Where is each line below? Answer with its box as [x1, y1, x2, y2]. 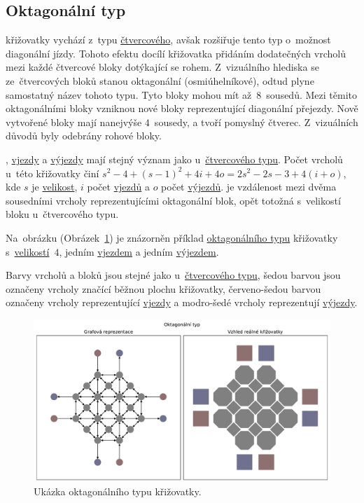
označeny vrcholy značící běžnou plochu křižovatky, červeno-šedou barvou [6, 281, 321, 296]
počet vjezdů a [87, 179, 150, 194]
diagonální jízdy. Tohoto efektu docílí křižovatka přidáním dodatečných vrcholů [6, 46, 346, 60]
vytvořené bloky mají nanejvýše [6, 114, 142, 129]
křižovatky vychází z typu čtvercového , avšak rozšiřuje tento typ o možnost [6, 32, 331, 47]
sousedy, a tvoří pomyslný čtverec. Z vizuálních [154, 114, 358, 129]
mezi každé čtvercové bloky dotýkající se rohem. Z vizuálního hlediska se [6, 60, 319, 74]
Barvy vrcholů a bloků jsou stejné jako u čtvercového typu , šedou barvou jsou [6, 268, 341, 282]
